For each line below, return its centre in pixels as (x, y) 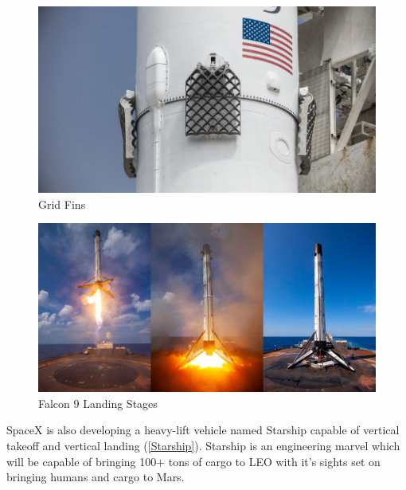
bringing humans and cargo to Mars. (96, 477)
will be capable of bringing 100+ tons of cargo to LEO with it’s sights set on (193, 461)
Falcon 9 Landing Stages (98, 403)
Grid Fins (62, 204)
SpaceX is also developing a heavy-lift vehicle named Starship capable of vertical (203, 430)
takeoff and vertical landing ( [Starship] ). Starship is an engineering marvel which (203, 445)
